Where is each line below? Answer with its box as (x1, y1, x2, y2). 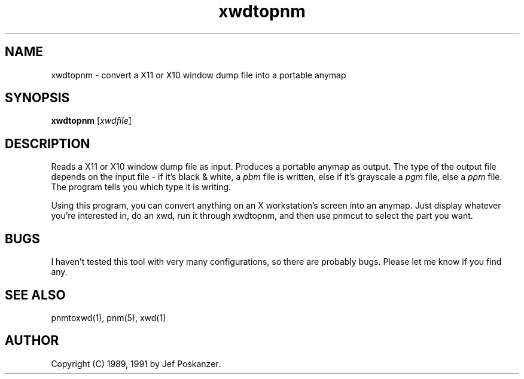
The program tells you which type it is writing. (51, 182, 231, 192)
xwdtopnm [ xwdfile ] (51, 115, 132, 126)
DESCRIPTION (5, 136, 90, 151)
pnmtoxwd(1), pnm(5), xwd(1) (51, 312, 166, 323)
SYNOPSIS (5, 90, 70, 106)
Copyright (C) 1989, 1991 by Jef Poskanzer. (51, 358, 221, 369)
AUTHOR (5, 333, 59, 349)
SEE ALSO (5, 287, 66, 302)
